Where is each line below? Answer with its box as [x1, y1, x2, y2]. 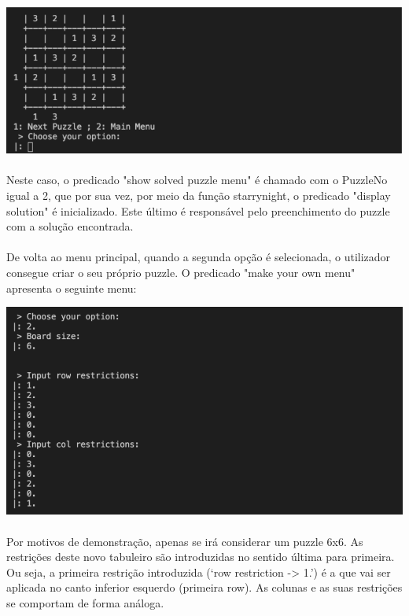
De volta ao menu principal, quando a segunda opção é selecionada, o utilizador [6, 249, 391, 265]
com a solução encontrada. [6, 218, 134, 234]
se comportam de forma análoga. [6, 594, 164, 610]
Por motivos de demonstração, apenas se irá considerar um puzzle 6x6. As [6, 533, 363, 549]
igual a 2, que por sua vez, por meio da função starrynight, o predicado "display [6, 187, 391, 204]
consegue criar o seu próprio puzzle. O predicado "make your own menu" [6, 264, 356, 280]
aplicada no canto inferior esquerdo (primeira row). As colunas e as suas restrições [6, 579, 403, 596]
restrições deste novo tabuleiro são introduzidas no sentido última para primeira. [6, 548, 395, 565]
